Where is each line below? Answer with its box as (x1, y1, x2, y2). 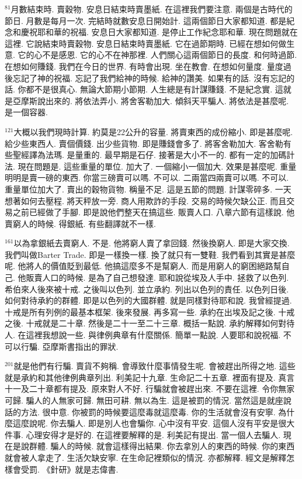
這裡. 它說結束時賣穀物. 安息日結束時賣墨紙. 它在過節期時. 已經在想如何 (5, 37, 279, 49)
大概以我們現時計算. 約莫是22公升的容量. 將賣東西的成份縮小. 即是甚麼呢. (13, 125, 293, 137)
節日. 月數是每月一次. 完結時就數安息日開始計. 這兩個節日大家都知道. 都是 (5, 14, 287, 26)
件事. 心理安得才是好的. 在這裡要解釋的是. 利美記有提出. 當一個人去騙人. (5, 428, 281, 440)
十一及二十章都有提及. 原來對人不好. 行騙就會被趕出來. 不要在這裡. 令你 (5, 382, 279, 395)
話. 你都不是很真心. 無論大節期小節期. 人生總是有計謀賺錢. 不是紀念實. (5, 83, 273, 95)
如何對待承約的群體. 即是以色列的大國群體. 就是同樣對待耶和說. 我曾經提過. (5, 294, 292, 306)
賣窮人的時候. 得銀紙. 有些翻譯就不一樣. (5, 217, 156, 229)
